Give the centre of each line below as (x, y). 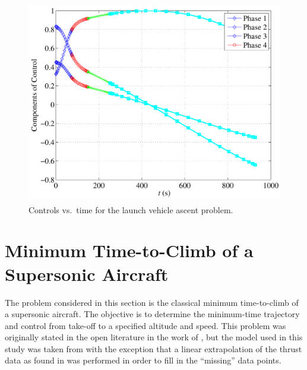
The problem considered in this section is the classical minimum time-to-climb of (152, 302)
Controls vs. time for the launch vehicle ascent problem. (131, 209)
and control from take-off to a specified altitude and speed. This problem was (145, 325)
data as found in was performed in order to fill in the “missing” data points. (143, 360)
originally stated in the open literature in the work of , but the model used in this (154, 337)
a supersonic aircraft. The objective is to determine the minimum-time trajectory (152, 314)
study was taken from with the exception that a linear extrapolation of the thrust (153, 348)
